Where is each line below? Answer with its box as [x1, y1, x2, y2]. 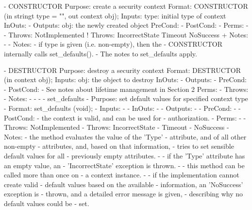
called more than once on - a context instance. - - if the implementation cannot [4, 170, 239, 180]
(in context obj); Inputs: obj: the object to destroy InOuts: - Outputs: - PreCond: [4, 74, 247, 85]
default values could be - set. [4, 198, 89, 208]
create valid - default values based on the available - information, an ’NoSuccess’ [4, 179, 243, 189]
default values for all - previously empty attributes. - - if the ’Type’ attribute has [4, 150, 245, 160]
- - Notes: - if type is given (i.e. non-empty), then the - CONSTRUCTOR [4, 39, 223, 49]
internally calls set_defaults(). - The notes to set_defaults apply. [4, 48, 197, 58]
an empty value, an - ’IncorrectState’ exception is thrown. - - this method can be [4, 160, 245, 170]
